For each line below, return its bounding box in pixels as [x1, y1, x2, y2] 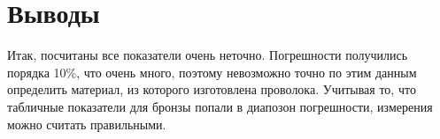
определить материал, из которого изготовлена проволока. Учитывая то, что [7, 80, 416, 99]
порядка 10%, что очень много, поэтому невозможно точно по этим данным [7, 62, 417, 81]
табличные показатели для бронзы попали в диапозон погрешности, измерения [7, 97, 433, 115]
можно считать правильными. [7, 114, 166, 133]
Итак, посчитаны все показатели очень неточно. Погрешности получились [7, 46, 408, 64]
